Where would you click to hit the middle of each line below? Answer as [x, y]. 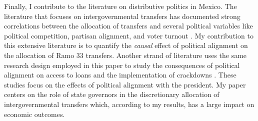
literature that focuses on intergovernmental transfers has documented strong [122, 16]
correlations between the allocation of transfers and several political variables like [128, 26]
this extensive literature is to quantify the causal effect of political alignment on [126, 45]
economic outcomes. [34, 114]
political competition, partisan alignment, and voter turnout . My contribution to [129, 35]
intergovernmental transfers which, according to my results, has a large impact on [129, 104]
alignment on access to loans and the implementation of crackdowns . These [120, 75]
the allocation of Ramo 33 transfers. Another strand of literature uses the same [125, 55]
